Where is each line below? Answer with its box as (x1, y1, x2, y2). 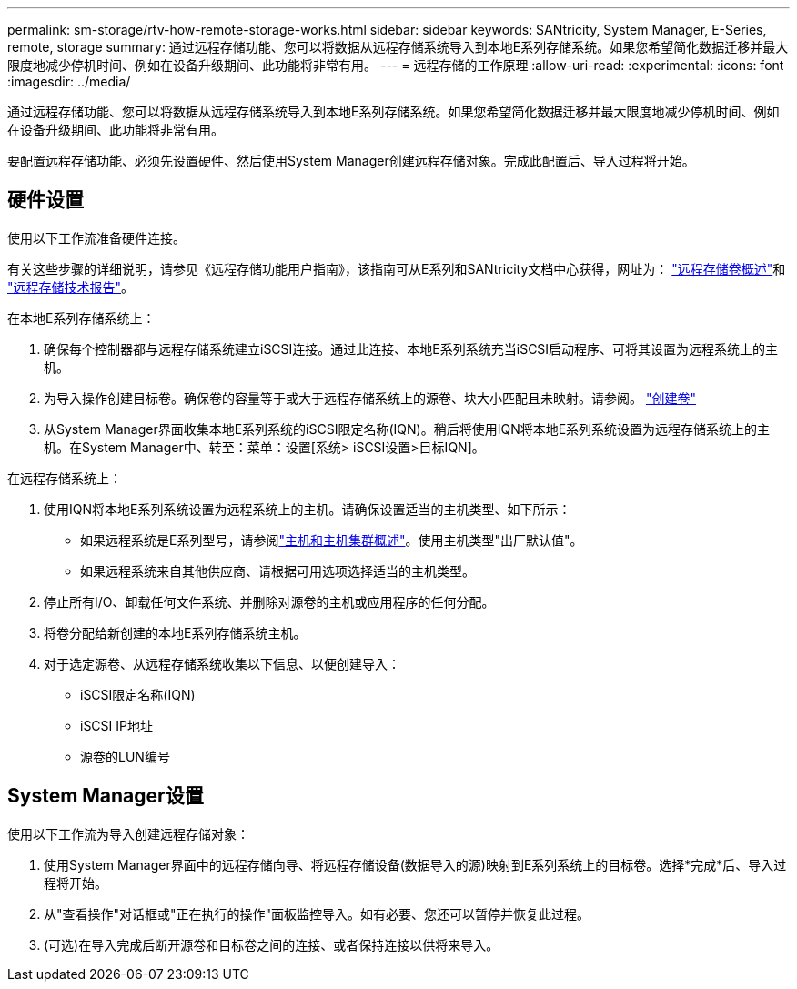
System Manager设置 (7, 784, 204, 808)
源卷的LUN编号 (80, 748, 170, 764)
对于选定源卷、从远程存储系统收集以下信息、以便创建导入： (44, 655, 400, 671)
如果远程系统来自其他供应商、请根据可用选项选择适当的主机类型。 (80, 562, 475, 579)
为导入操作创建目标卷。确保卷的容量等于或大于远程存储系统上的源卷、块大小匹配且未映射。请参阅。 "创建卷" (44, 389, 696, 406)
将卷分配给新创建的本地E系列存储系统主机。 (44, 624, 307, 641)
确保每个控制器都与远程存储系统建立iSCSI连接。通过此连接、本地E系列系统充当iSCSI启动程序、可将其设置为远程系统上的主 (44, 340, 779, 357)
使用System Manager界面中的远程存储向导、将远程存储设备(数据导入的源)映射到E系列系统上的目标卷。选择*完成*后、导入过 (44, 856, 787, 873)
